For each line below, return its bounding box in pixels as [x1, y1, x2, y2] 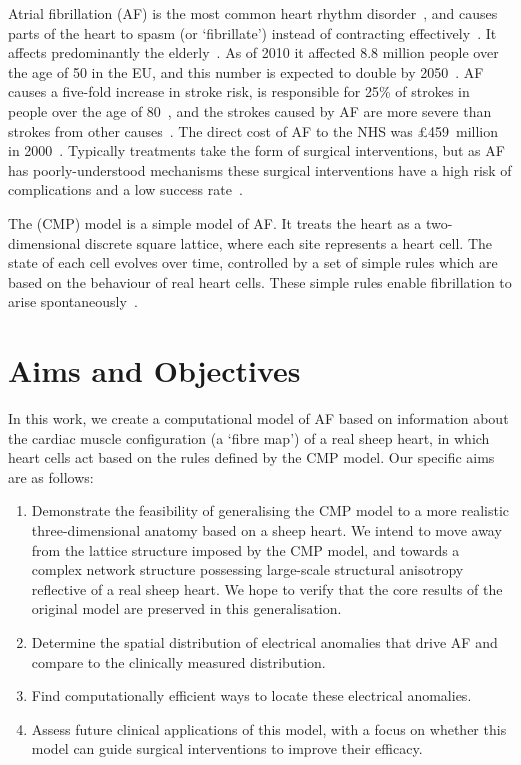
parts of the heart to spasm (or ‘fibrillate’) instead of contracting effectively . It [8, 22, 497, 43]
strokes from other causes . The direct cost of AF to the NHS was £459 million [8, 120, 498, 141]
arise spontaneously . [8, 291, 138, 312]
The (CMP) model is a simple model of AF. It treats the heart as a [8, 212, 422, 233]
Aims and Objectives [8, 350, 301, 391]
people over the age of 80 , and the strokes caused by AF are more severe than [8, 100, 492, 121]
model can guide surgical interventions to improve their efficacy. [31, 738, 423, 759]
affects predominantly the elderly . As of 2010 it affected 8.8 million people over [8, 42, 499, 63]
